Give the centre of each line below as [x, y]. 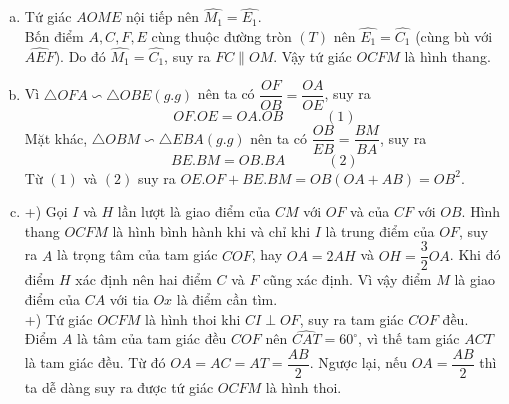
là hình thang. [447, 55]
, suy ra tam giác [351, 318]
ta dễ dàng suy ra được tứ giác [119, 387]
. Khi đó [475, 254]
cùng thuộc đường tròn [221, 36]
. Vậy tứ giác [312, 55]
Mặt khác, [56, 137]
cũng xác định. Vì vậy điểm [347, 279]
